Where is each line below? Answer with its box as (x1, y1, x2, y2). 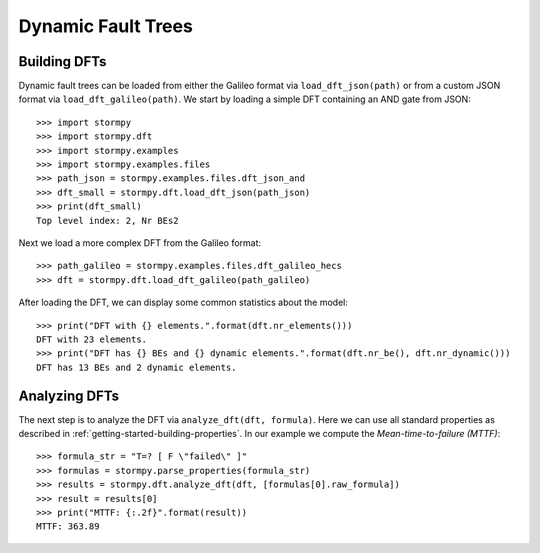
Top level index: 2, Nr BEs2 (36, 215, 179, 226)
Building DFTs (18, 53, 107, 70)
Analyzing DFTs (18, 387, 120, 404)
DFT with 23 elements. (36, 333, 148, 345)
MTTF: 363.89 (36, 521, 100, 532)
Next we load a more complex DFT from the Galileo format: (18, 236, 262, 249)
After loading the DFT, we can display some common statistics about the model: (18, 296, 349, 309)
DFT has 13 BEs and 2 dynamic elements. (36, 361, 237, 373)
